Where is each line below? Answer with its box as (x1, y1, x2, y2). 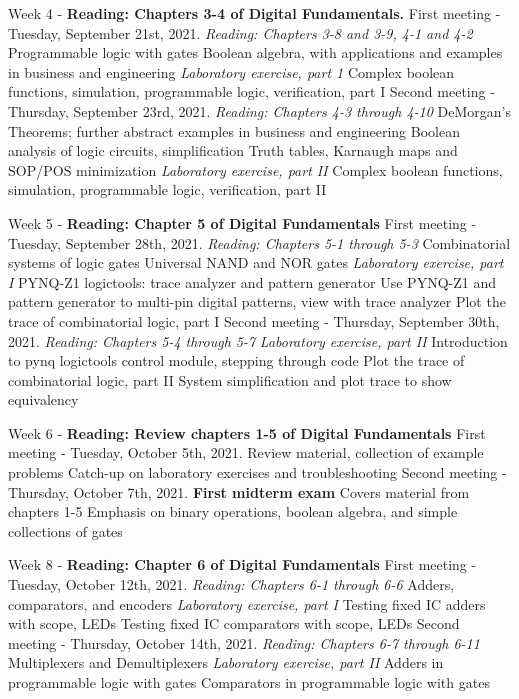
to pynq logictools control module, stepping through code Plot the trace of (8, 350, 465, 371)
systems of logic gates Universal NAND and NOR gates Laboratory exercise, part (8, 252, 504, 273)
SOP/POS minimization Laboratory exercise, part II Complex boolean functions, (8, 159, 503, 180)
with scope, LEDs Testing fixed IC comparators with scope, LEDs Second (8, 613, 460, 634)
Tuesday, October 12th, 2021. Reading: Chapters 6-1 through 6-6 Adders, (8, 574, 455, 595)
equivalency (8, 389, 79, 410)
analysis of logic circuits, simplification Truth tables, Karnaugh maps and (8, 140, 458, 161)
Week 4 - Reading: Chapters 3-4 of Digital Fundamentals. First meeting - (8, 3, 501, 23)
